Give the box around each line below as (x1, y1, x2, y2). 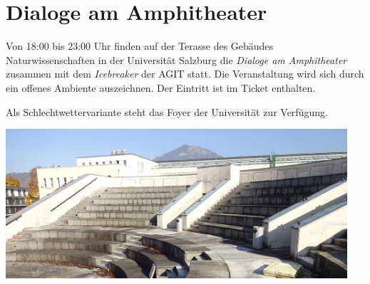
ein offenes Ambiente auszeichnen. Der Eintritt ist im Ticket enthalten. (6, 80, 316, 95)
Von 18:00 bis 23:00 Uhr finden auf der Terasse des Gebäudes (6, 38, 274, 53)
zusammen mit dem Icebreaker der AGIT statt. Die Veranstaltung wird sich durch (6, 66, 364, 81)
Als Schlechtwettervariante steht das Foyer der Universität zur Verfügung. (6, 104, 328, 119)
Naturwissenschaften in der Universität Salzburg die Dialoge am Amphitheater (6, 52, 347, 67)
